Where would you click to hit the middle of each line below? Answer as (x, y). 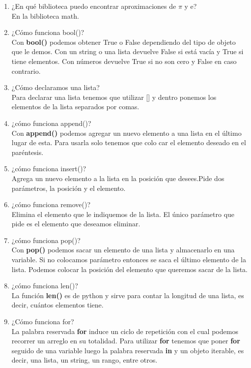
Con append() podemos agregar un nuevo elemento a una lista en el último (126, 133)
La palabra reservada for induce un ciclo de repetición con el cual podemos (125, 331)
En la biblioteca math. (45, 15)
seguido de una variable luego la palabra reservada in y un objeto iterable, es (128, 350)
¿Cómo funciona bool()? (48, 32)
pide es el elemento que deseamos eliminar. (76, 224)
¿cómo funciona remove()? (51, 204)
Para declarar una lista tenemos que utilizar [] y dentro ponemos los (114, 97)
